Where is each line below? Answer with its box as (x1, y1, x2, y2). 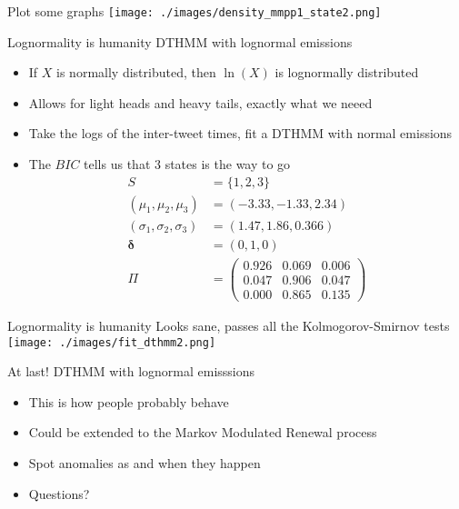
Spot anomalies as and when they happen (28, 453, 261, 472)
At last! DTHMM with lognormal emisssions (7, 362, 255, 381)
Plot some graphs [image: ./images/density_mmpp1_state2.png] (7, 2, 382, 20)
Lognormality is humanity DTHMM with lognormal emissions (7, 32, 353, 51)
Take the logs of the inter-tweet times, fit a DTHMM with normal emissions (28, 124, 453, 143)
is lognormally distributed (274, 63, 419, 82)
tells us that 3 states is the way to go (84, 155, 291, 174)
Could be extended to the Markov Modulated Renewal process (28, 423, 377, 442)
